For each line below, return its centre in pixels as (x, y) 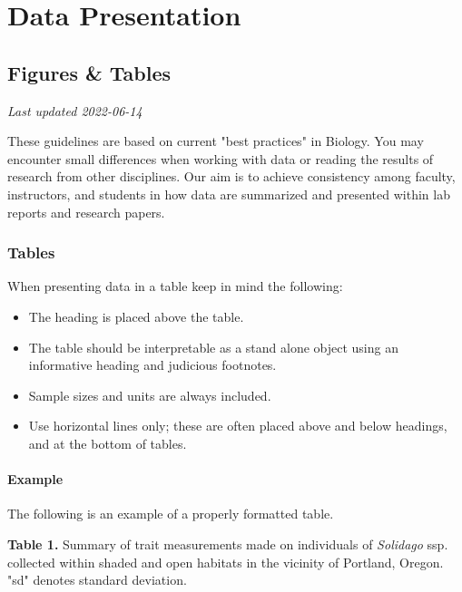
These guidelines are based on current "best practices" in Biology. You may (216, 141)
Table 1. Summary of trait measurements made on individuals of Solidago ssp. (228, 543)
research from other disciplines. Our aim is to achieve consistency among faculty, (231, 176)
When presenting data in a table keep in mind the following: (175, 286)
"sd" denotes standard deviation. (97, 580)
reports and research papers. (86, 212)
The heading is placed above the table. (136, 316)
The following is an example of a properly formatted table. (171, 514)
